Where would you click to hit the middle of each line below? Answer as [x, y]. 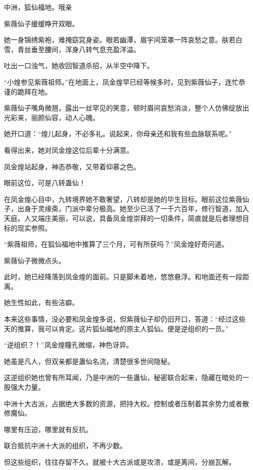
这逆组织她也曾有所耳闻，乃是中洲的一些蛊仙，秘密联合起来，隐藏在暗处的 [123, 377]
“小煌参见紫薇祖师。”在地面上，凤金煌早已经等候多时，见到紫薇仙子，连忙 [121, 81]
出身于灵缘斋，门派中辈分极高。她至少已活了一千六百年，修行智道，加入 [133, 208]
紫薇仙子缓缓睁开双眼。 [41, 23]
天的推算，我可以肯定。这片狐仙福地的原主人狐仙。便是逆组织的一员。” [116, 328]
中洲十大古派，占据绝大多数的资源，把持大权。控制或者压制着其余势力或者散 [126, 403]
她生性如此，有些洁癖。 [41, 302]
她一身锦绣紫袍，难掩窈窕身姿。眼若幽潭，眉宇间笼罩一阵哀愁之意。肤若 [120, 40]
